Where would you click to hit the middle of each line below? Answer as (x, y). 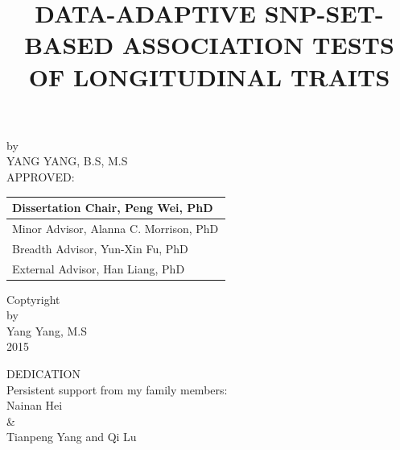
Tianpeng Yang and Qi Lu (72, 437)
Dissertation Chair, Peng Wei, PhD (113, 208)
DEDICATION (43, 374)
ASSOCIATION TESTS (258, 45)
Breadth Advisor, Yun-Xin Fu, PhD (100, 248)
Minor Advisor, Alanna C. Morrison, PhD (115, 228)
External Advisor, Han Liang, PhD (99, 268)
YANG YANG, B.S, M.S (67, 161)
